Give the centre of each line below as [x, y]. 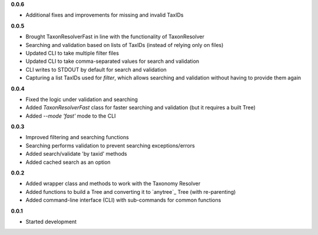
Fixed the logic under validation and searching [82, 99]
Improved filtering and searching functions [77, 137]
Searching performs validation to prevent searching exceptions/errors [110, 145]
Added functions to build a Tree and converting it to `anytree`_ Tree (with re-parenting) [131, 192]
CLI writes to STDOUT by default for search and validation [96, 69]
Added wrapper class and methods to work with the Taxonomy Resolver [113, 184]
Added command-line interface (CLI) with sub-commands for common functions [123, 200]
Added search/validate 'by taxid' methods [76, 154]
